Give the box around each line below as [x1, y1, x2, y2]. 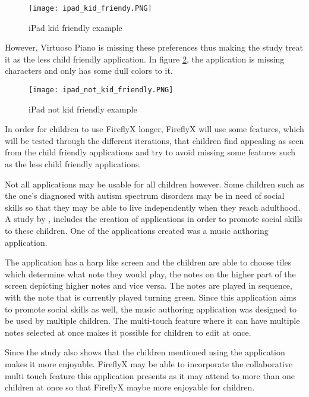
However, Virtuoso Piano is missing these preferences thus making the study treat [5, 41, 303, 54]
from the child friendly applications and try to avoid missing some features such [5, 146, 296, 158]
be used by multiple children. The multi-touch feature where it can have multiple [5, 314, 300, 327]
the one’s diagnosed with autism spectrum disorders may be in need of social [5, 189, 285, 202]
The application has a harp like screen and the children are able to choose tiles [5, 256, 292, 268]
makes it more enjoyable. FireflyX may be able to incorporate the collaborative [5, 357, 293, 370]
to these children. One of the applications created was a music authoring [5, 224, 269, 237]
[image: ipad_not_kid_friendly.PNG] [29, 86, 174, 95]
